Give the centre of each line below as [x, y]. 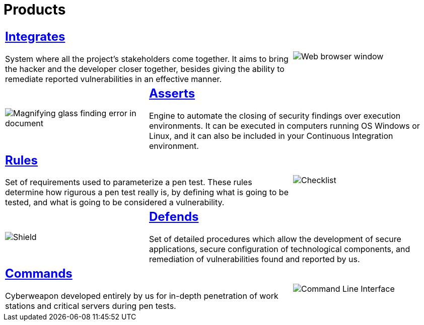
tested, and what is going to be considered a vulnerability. [115, 202]
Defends [174, 217]
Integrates [35, 36]
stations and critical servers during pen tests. [91, 306]
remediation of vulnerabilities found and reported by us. [254, 259]
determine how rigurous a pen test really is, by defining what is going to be [147, 192]
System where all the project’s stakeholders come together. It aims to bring [147, 59]
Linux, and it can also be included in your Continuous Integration [271, 136]
